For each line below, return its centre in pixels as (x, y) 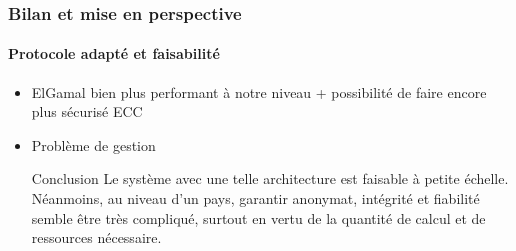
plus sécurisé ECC (87, 111)
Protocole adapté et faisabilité (114, 53)
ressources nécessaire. (96, 237)
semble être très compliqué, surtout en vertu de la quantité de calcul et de (258, 217)
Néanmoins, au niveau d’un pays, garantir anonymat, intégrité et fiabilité (255, 198)
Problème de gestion (93, 144)
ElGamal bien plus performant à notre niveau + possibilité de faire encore (259, 91)
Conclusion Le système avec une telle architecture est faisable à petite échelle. (270, 178)
